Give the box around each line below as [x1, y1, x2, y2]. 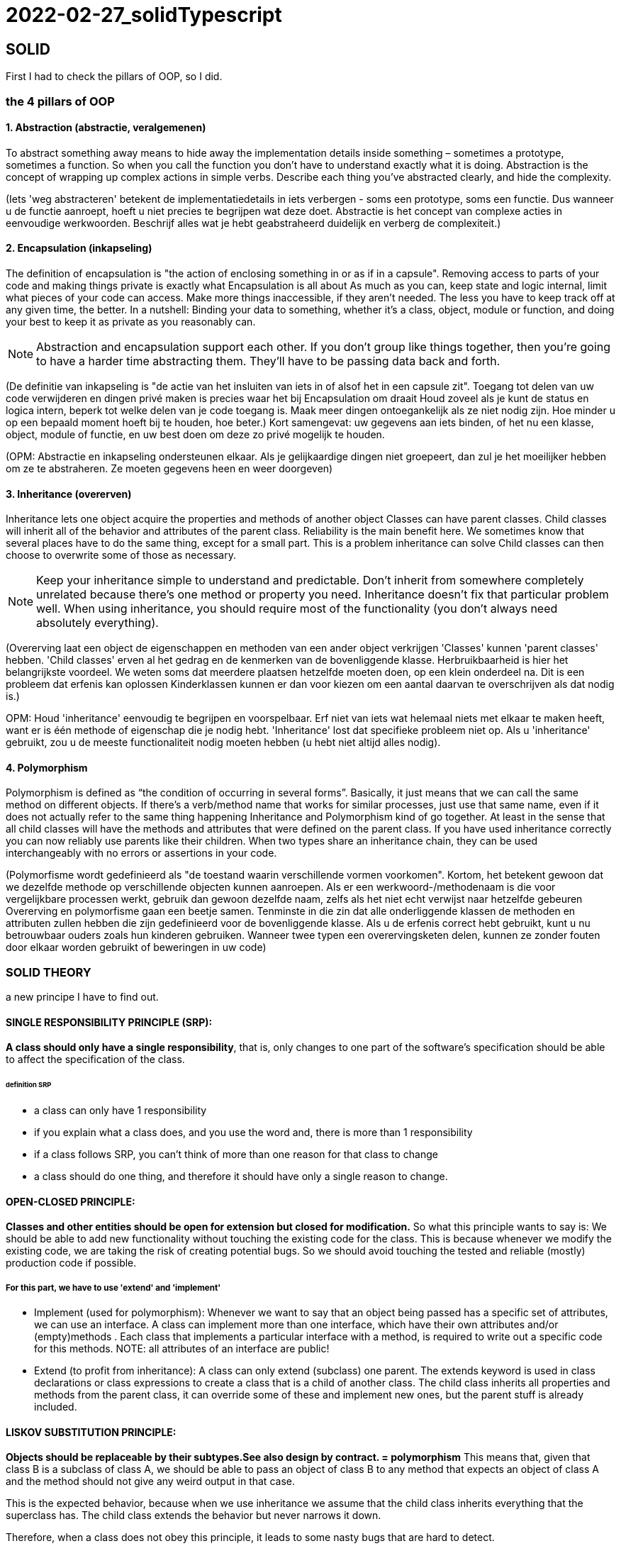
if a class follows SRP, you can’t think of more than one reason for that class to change [34, 1148, 438, 1161]
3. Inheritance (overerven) [6, 487, 132, 500]
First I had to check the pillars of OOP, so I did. [6, 70, 223, 83]
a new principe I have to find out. [6, 991, 159, 1003]
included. [34, 1401, 77, 1413]
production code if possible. [6, 1257, 137, 1269]
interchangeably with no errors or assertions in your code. [6, 847, 277, 860]
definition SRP [6, 1081, 52, 1089]
